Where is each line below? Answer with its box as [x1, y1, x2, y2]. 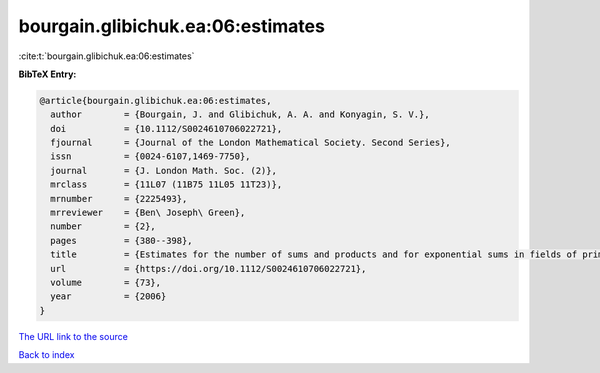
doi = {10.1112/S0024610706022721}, [50, 123, 283, 134]
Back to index [18, 349, 75, 361]
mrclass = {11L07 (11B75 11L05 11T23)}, [50, 179, 283, 190]
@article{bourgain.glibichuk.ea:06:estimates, [39, 95, 272, 106]
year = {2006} [50, 291, 167, 302]
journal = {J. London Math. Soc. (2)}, [50, 165, 277, 176]
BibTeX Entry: [18, 68, 77, 80]
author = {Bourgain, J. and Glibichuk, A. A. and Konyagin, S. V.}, [50, 109, 430, 120]
